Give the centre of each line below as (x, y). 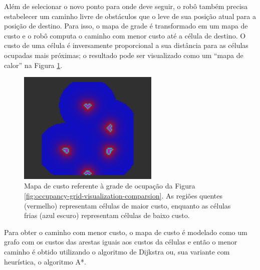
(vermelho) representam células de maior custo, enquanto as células (127, 205)
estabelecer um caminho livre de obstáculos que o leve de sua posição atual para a (130, 16)
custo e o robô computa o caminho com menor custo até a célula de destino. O (125, 35)
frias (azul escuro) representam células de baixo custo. (107, 215)
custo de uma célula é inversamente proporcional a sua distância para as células (126, 45)
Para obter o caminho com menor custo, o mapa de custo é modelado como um (126, 232)
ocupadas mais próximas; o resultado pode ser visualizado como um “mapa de (124, 55)
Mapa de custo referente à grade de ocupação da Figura (110, 186)
